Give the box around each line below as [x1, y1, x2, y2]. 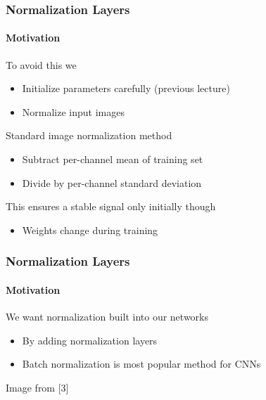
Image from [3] [6, 380, 69, 394]
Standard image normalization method [6, 128, 172, 143]
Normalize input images [22, 104, 125, 119]
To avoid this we [6, 57, 77, 72]
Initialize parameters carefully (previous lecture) [22, 81, 230, 96]
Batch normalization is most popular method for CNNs [22, 356, 261, 371]
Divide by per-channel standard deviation [22, 175, 202, 190]
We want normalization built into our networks [6, 309, 208, 324]
